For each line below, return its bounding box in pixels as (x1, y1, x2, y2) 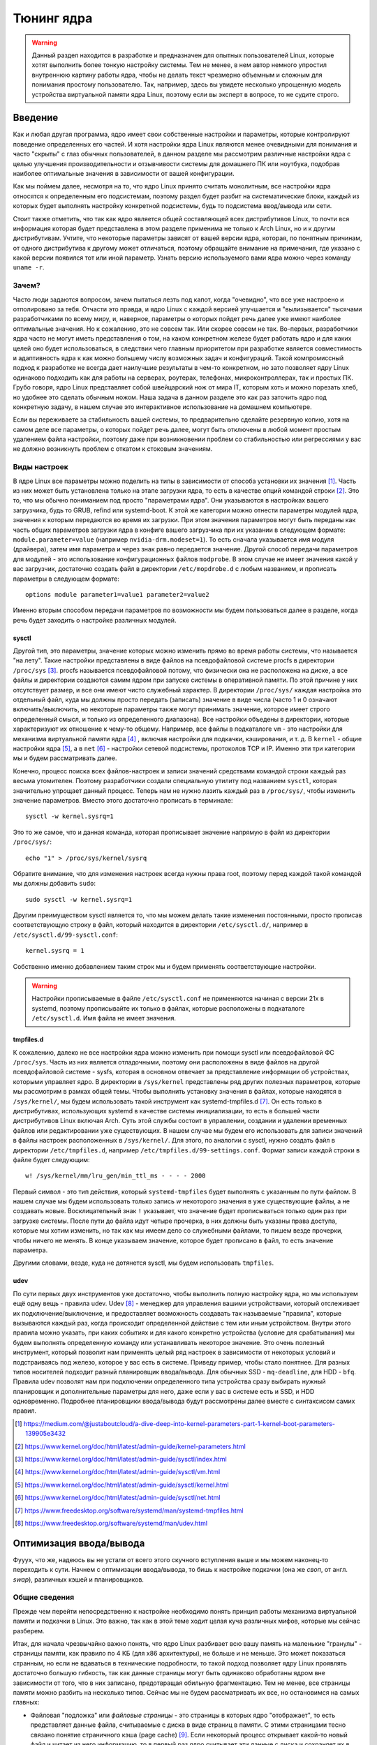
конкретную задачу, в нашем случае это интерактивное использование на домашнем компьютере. (13, 402, 312, 411)
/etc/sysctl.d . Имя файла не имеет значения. (31, 1014, 177, 1023)
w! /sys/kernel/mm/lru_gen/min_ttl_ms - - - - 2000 (25, 1172, 206, 1180)
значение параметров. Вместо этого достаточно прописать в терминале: (13, 796, 233, 804)
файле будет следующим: (13, 1155, 90, 1164)
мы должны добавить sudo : (13, 879, 96, 888)
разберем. (13, 1626, 45, 1635)
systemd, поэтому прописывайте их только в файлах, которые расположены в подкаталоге (31, 1004, 305, 1012)
